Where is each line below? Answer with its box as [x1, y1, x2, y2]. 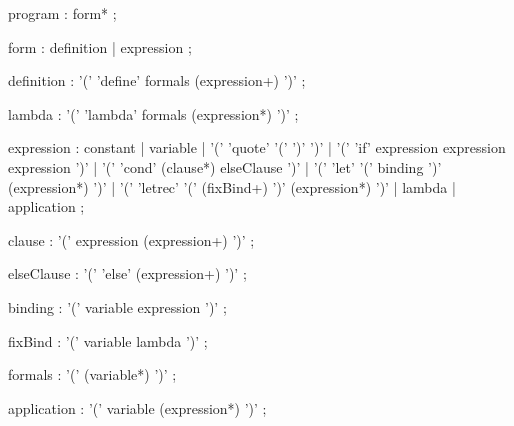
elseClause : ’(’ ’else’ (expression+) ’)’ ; [8, 263, 247, 284]
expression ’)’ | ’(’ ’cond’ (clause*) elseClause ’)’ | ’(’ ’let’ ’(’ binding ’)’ [8, 156, 442, 177]
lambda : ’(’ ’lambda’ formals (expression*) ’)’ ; [8, 103, 299, 124]
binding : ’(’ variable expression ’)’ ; [8, 296, 227, 317]
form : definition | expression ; [8, 36, 192, 57]
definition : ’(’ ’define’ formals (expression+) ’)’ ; [8, 70, 306, 91]
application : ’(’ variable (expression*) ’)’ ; [8, 397, 267, 418]
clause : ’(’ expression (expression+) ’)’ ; [8, 229, 255, 250]
